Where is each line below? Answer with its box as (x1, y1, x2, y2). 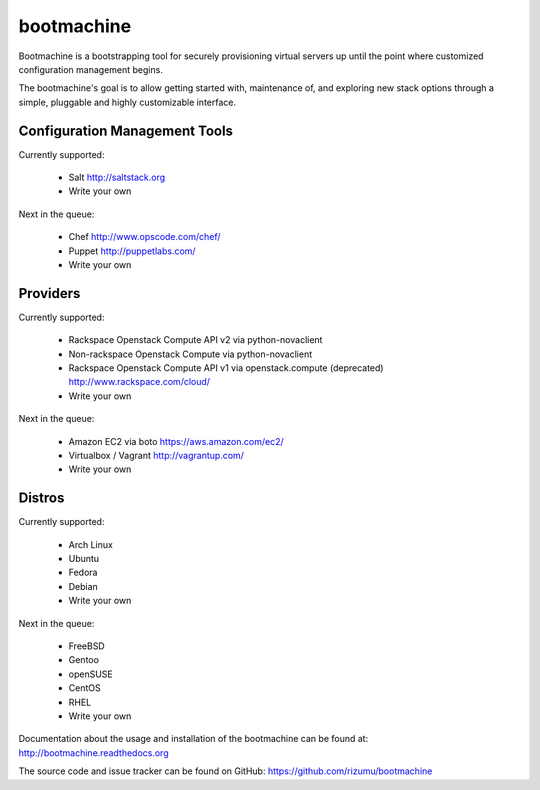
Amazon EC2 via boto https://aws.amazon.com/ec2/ (68, 435, 284, 447)
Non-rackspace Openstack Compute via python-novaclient (68, 348, 313, 360)
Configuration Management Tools (18, 122, 234, 139)
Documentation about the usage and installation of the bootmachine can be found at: (18, 733, 369, 745)
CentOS (68, 682, 101, 694)
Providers (18, 285, 81, 302)
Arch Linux (68, 538, 114, 550)
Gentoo (68, 654, 100, 666)
